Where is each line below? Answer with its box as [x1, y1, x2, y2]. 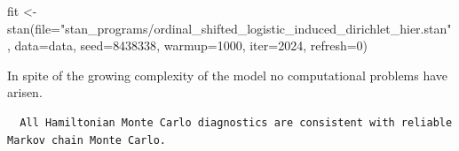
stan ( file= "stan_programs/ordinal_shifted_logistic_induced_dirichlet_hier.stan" [7, 19, 452, 37]
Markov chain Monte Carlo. [7, 133, 166, 147]
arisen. [7, 83, 43, 102]
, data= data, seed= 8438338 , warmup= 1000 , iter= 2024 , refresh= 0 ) [7, 36, 368, 55]
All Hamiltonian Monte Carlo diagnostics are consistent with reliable [20, 116, 453, 129]
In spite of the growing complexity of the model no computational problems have [7, 65, 448, 84]
